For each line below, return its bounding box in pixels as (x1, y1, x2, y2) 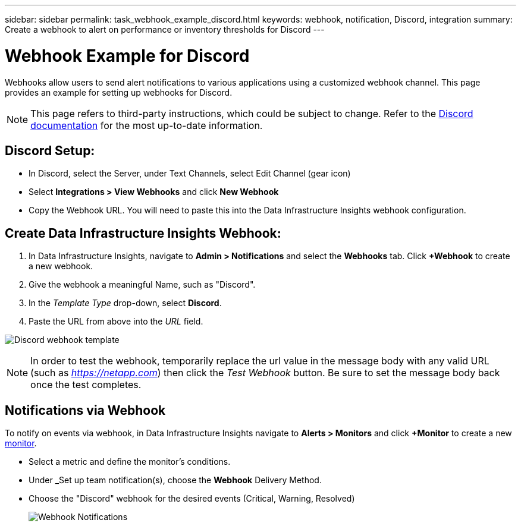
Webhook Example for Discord (5, 45, 250, 66)
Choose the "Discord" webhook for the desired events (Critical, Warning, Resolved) (29, 493, 355, 504)
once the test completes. (30, 379, 142, 391)
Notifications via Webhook (5, 402, 166, 418)
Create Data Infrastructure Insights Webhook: (5, 225, 281, 241)
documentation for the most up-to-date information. (30, 119, 263, 131)
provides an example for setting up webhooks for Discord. (5, 87, 233, 97)
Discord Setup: (5, 143, 95, 158)
